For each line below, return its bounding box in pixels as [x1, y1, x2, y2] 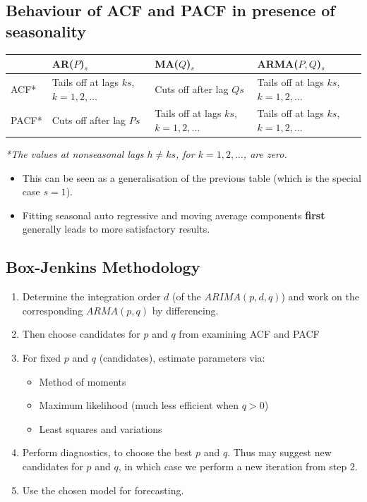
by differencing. [152, 302, 219, 317]
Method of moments [39, 374, 126, 388]
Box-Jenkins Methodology [6, 256, 200, 278]
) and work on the [281, 289, 359, 304]
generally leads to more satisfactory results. [22, 221, 210, 236]
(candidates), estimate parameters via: [99, 350, 265, 365]
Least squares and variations [39, 421, 162, 436]
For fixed [22, 350, 61, 365]
